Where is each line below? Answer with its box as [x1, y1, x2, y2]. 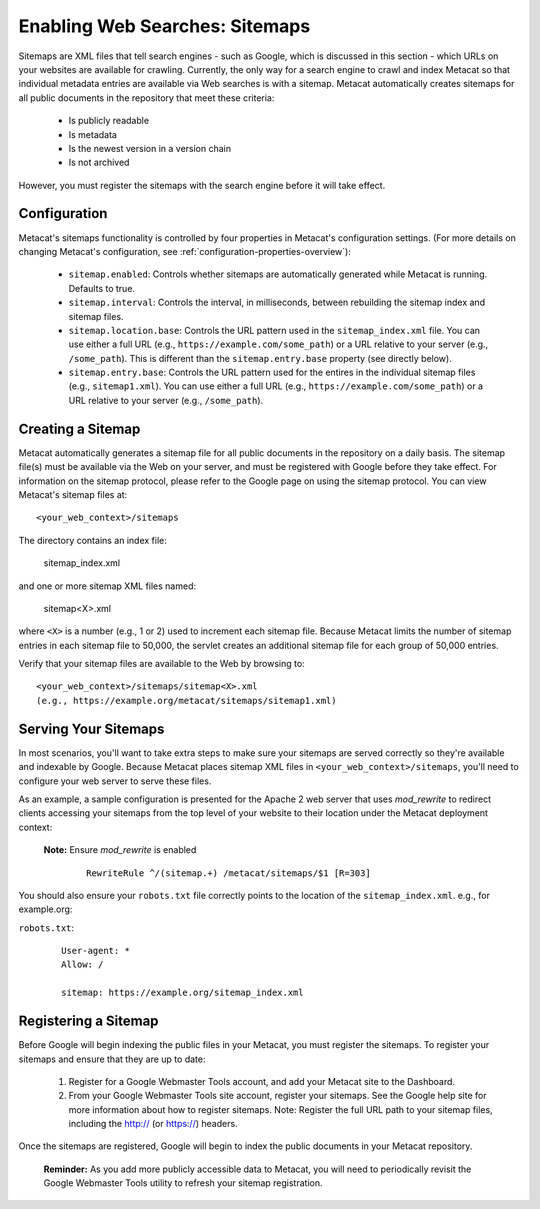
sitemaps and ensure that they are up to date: [18, 1053, 206, 1065]
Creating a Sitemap [18, 420, 141, 437]
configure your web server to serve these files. [18, 775, 212, 787]
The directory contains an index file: [18, 534, 167, 546]
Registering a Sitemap [18, 1013, 159, 1030]
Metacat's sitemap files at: [18, 488, 128, 500]
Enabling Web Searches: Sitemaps [18, 15, 311, 37]
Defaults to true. [68, 282, 135, 294]
